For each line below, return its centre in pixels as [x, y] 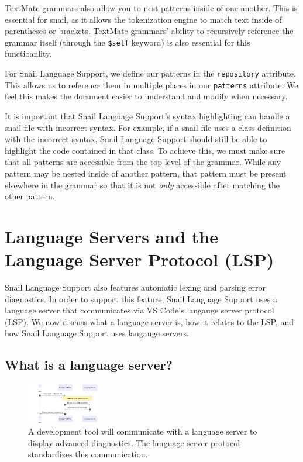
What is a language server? [89, 365]
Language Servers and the [111, 236]
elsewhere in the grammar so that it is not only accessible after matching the [142, 185]
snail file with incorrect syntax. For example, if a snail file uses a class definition [148, 127]
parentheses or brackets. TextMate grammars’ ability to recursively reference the [149, 31]
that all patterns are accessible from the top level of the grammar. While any [143, 162]
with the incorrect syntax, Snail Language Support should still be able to [136, 139]
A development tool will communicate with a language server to [143, 431]
